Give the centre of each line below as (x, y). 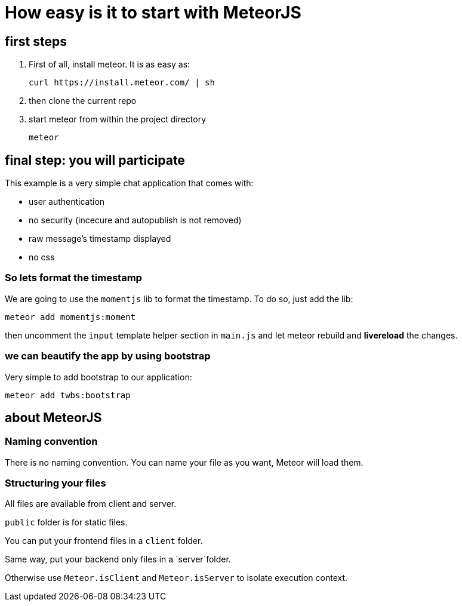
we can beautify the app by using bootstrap (108, 356)
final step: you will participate (95, 160)
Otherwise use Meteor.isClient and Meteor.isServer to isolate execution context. (176, 578)
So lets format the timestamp (73, 278)
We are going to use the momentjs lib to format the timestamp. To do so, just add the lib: (179, 299)
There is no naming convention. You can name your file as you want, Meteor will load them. (184, 462)
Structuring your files (56, 483)
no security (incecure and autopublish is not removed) (135, 220)
